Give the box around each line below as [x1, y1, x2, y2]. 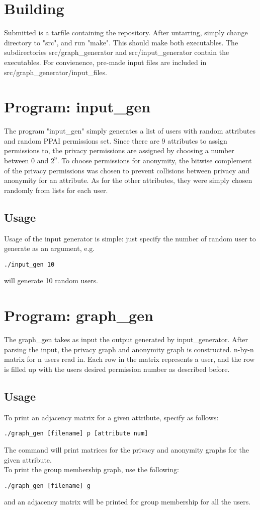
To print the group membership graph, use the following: [4, 464, 180, 475]
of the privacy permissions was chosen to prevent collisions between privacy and [4, 165, 250, 175]
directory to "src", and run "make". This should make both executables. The [4, 37, 238, 47]
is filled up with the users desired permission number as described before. [4, 363, 230, 374]
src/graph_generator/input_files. [4, 67, 107, 77]
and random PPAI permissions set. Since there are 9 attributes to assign [4, 135, 227, 146]
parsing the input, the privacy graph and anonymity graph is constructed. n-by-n [4, 344, 254, 354]
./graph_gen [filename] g [4, 482, 91, 489]
